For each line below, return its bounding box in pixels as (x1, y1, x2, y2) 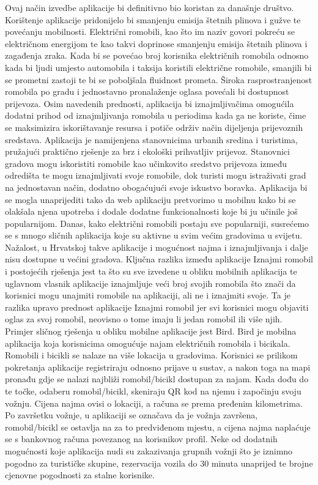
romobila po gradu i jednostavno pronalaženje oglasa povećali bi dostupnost (5, 85, 289, 98)
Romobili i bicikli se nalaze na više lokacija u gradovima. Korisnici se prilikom (5, 349, 298, 361)
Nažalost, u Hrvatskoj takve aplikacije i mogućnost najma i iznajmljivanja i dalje (5, 240, 308, 253)
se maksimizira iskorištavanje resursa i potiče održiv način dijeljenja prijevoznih (5, 120, 303, 133)
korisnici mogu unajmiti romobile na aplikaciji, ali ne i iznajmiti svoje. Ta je (5, 289, 290, 302)
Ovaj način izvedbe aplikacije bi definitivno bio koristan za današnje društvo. (5, 1, 294, 13)
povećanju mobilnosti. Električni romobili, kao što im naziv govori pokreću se (5, 25, 295, 38)
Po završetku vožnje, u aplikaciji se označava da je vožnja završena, (5, 409, 258, 421)
